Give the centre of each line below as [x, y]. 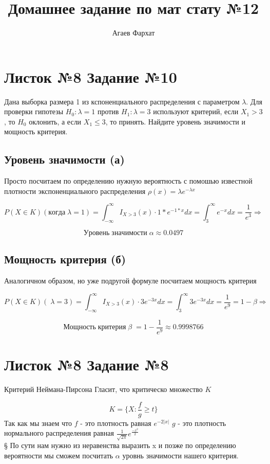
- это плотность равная [116, 423]
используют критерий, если [196, 111]
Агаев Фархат [133, 33]
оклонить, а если [55, 121]
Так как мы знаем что [38, 423]
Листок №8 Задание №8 [86, 364]
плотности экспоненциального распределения [75, 191]
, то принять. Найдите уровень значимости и [175, 121]
